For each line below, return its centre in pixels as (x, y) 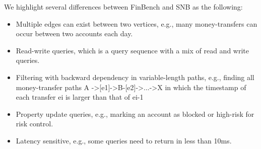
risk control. (35, 124)
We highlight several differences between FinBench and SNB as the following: (123, 7)
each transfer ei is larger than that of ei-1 (80, 97)
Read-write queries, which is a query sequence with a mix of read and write (132, 50)
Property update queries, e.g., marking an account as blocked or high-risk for (135, 114)
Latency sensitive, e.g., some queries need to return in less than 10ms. (124, 140)
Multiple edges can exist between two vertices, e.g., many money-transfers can (137, 23)
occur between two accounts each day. (74, 33)
